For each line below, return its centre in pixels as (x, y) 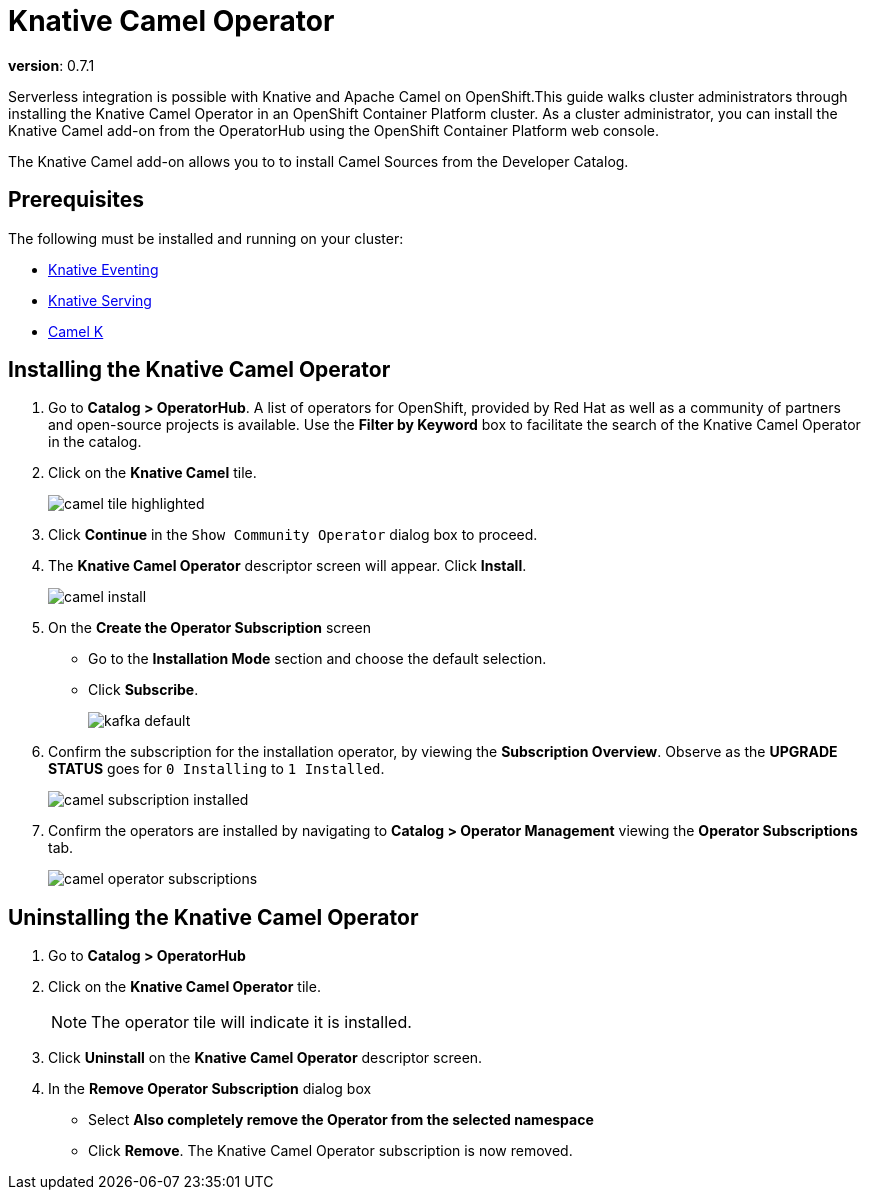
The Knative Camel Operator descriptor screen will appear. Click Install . (287, 566)
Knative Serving (100, 300)
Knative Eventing (103, 269)
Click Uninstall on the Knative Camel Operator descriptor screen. (265, 1058)
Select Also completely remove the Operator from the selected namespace (341, 1120)
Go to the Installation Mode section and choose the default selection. (317, 659)
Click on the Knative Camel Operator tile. (184, 987)
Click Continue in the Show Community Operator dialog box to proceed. (293, 535)
